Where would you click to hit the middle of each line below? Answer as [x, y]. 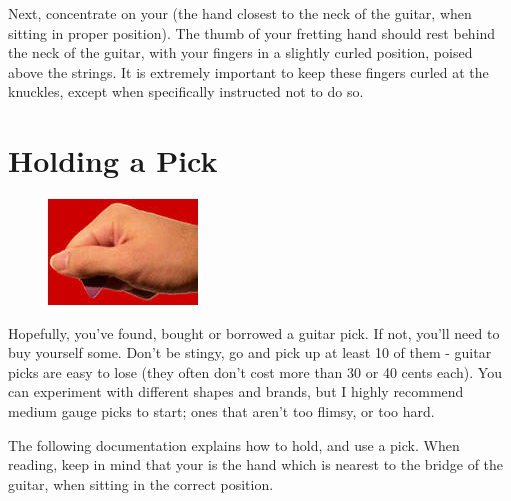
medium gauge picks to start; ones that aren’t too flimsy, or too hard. [221, 411]
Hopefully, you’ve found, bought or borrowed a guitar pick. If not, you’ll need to [254, 332]
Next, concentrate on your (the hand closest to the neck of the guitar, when [240, 13]
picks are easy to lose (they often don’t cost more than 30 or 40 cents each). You [255, 371]
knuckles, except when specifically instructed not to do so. [186, 91]
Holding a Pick [113, 160]
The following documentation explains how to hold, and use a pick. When [234, 444]
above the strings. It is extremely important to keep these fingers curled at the [248, 71]
